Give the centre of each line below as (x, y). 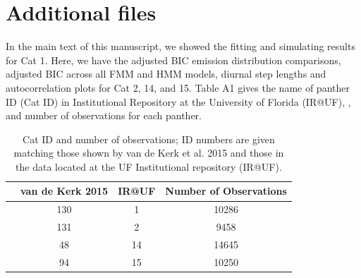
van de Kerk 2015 (65, 191)
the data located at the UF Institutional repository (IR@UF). (149, 166)
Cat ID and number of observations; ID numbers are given (149, 139)
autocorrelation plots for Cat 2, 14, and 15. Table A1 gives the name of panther (178, 87)
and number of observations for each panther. (104, 115)
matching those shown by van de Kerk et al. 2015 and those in (149, 153)
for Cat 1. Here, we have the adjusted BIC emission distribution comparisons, (173, 60)
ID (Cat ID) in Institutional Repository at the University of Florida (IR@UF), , (178, 101)
